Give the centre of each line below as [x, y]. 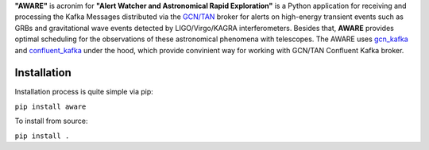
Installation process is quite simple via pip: [84, 92]
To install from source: [51, 121]
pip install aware [50, 106]
